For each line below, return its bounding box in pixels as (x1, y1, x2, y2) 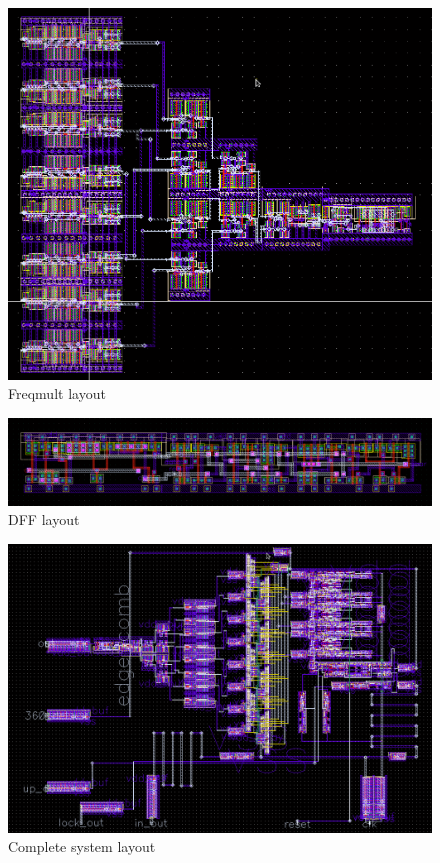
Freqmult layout (8, 383, 106, 404)
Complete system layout (8, 836, 156, 857)
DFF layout (8, 509, 80, 530)
